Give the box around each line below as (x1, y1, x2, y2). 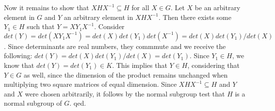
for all (131, 2, 149, 12)
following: (4, 50, 32, 61)
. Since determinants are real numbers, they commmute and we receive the (4, 41, 226, 51)
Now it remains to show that (4, 2, 89, 12)
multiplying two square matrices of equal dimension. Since (4, 79, 177, 89)
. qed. (69, 98, 86, 108)
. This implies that (112, 60, 167, 70)
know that (4, 60, 34, 70)
